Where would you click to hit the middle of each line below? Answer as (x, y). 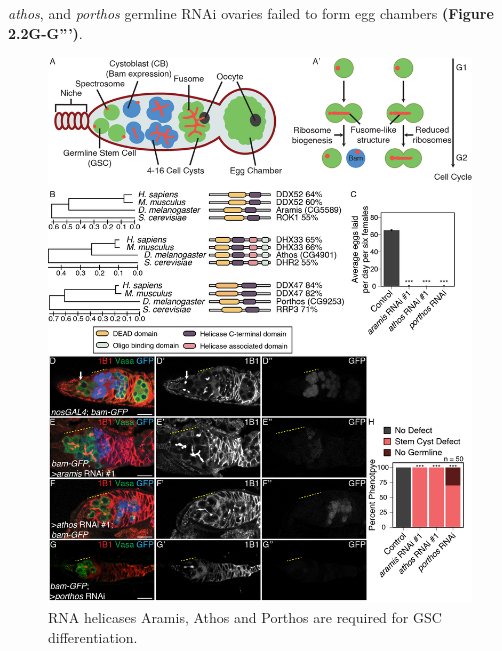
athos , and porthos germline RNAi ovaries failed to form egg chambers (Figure (251, 13)
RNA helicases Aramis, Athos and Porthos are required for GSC (245, 616)
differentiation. (93, 636)
